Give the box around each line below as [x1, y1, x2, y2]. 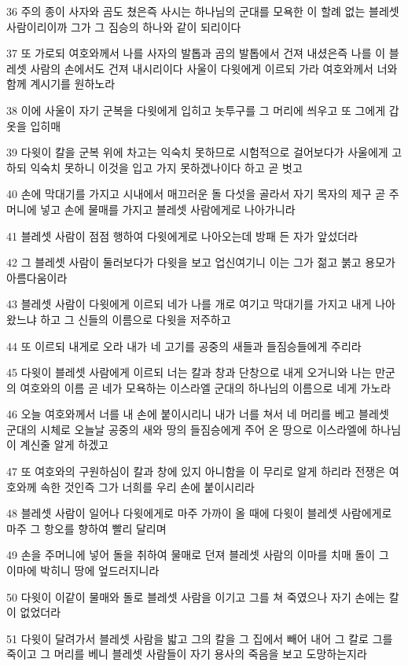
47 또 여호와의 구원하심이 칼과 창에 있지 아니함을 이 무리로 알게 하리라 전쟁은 [6, 463, 386, 480]
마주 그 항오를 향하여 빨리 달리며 [6, 520, 167, 536]
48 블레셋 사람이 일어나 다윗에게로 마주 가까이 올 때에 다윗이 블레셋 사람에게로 [6, 505, 392, 521]
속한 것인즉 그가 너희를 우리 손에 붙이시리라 [40, 478, 255, 495]
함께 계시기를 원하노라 [6, 75, 116, 92]
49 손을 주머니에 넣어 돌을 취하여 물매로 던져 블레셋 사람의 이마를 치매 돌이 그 [6, 546, 389, 563]
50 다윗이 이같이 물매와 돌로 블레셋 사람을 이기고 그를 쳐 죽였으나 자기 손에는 [6, 588, 386, 605]
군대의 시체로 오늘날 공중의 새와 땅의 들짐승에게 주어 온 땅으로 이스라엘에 [6, 421, 367, 437]
